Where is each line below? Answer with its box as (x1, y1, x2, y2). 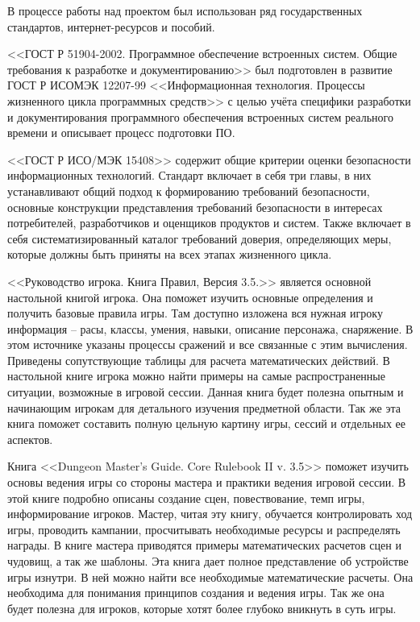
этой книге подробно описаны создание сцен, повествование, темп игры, (7, 489, 365, 506)
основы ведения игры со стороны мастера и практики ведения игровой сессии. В (7, 474, 406, 491)
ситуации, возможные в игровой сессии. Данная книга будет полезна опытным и (7, 384, 404, 400)
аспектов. (7, 430, 53, 447)
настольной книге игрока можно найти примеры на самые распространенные (7, 367, 385, 384)
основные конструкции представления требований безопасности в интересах (7, 198, 383, 215)
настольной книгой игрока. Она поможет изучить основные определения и (7, 288, 373, 305)
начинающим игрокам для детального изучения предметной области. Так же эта (7, 399, 401, 416)
